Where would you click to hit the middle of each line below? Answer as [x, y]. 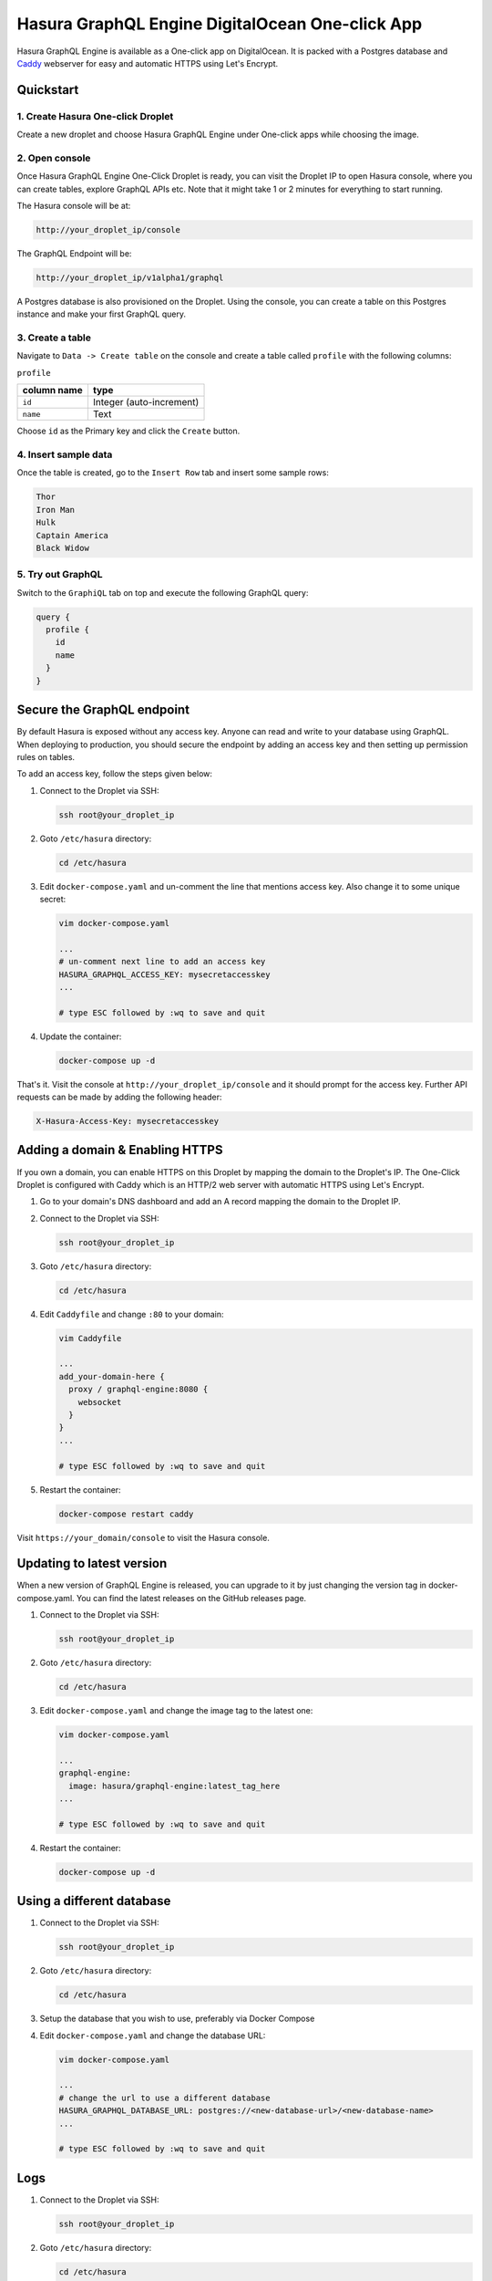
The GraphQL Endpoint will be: [74, 253]
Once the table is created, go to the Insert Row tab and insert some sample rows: [173, 473]
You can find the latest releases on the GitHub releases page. [191, 1598]
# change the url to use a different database [164, 2098]
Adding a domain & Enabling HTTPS [120, 1150]
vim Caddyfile [90, 1338]
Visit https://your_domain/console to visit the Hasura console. [143, 1537]
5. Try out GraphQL [60, 575]
